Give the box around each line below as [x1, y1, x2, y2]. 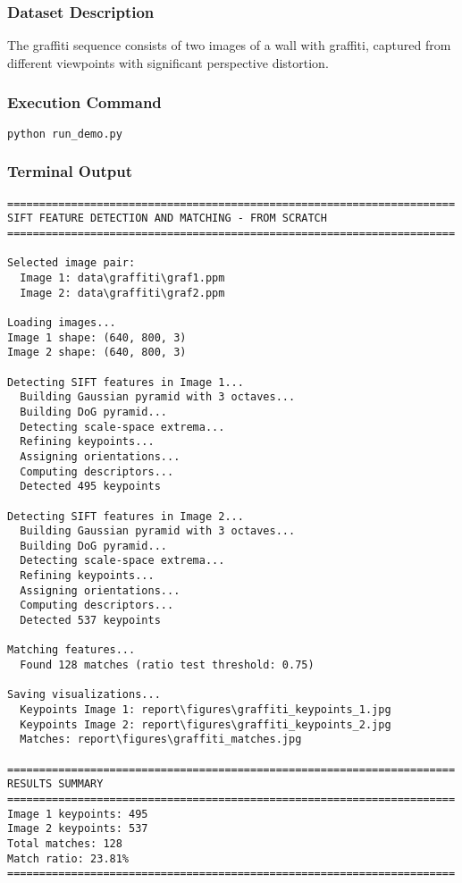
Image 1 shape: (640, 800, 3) [7, 331, 187, 344]
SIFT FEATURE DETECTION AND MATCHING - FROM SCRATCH [7, 212, 327, 225]
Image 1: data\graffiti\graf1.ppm [20, 272, 225, 284]
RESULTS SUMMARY [7, 778, 104, 791]
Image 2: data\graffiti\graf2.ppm [20, 286, 225, 299]
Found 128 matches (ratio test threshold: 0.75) [20, 659, 315, 672]
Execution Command [7, 91, 162, 114]
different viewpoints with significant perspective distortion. [7, 53, 329, 71]
